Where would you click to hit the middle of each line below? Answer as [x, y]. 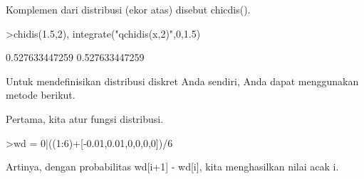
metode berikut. [41, 95]
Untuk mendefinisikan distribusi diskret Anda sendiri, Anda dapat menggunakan [182, 81]
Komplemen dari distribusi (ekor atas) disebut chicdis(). [128, 9]
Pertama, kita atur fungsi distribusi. [85, 118]
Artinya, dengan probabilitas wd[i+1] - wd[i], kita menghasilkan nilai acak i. [172, 167]
